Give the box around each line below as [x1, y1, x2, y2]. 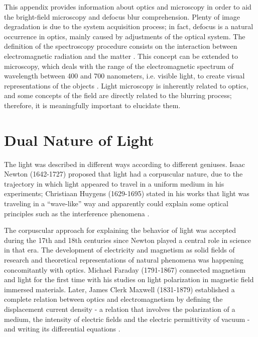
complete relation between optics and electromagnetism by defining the [4, 294, 223, 304]
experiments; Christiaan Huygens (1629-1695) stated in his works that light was [4, 188, 249, 199]
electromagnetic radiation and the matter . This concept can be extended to [4, 50, 238, 61]
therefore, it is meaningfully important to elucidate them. [4, 100, 181, 110]
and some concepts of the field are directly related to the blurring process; [4, 90, 232, 101]
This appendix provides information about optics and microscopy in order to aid [4, 2, 251, 12]
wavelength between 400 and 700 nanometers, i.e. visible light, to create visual [4, 70, 245, 81]
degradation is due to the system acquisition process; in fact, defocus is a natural [4, 21, 253, 32]
